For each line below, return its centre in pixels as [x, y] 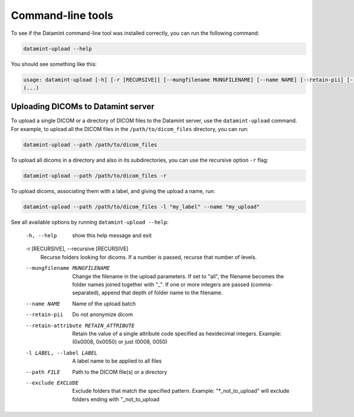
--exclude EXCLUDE [52, 383]
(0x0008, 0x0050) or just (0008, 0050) [120, 342]
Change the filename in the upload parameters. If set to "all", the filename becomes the [178, 276]
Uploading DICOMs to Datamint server [83, 107]
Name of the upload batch [104, 304]
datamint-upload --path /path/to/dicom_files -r [95, 175]
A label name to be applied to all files [117, 361]
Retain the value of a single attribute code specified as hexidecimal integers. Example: [177, 333]
